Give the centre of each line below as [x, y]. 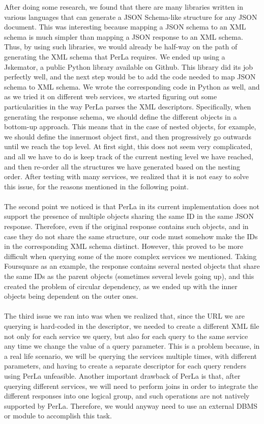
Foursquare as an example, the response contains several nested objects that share [132, 266]
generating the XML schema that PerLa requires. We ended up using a [115, 56]
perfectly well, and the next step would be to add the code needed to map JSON [130, 77]
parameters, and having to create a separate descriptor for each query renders [125, 366]
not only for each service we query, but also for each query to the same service [126, 336]
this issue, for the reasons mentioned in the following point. [96, 186]
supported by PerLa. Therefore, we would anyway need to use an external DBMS [131, 405]
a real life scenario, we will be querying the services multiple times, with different [131, 356]
